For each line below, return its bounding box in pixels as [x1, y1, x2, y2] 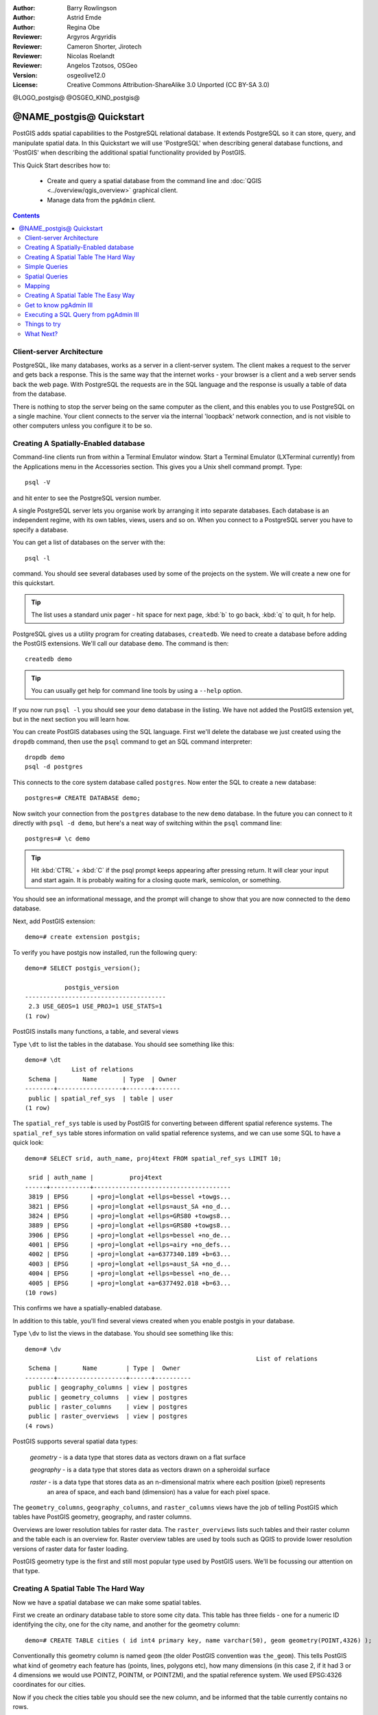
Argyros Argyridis [67, 33, 117, 41]
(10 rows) [25, 1289, 58, 1297]
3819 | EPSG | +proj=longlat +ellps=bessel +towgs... [28, 1193, 231, 1200]
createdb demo [25, 655, 72, 663]
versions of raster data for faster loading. [12, 1544, 129, 1553]
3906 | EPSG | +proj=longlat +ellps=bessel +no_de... [28, 1231, 231, 1239]
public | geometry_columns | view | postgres [28, 1393, 188, 1401]
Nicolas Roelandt [67, 51, 115, 60]
